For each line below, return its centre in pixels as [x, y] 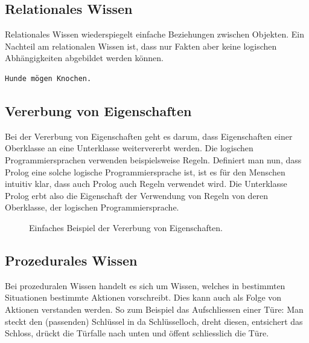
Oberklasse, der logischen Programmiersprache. [92, 207]
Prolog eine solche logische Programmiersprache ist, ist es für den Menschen [145, 171]
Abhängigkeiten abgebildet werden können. [84, 58]
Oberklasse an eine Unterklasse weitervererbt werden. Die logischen [129, 148]
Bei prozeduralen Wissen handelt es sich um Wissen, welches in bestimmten [145, 285]
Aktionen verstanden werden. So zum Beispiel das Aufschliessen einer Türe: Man [154, 309]
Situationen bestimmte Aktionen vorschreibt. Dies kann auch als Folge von [143, 297]
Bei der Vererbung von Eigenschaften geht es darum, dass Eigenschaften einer [149, 136]
